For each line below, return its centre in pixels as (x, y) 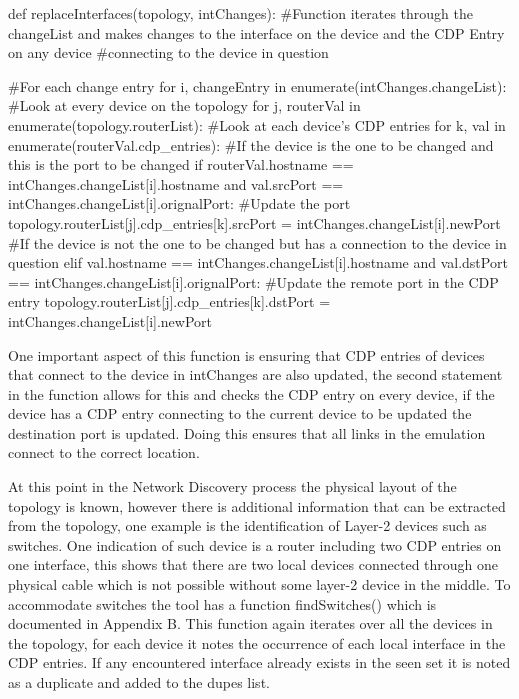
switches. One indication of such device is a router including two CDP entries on (255, 544)
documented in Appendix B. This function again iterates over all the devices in (250, 623)
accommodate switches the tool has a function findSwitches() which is (222, 603)
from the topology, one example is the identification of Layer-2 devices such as (247, 525)
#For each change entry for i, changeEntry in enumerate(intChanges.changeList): (257, 85)
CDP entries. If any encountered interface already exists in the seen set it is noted (259, 662)
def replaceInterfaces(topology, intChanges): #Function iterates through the (240, 13)
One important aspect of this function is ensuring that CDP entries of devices (246, 354)
